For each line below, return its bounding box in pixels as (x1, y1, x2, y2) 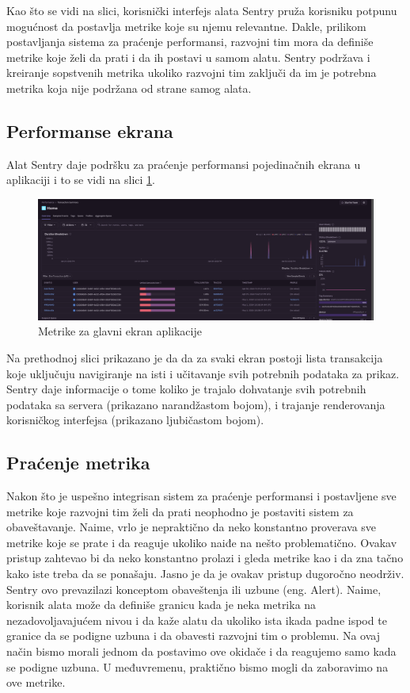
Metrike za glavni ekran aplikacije (38, 323, 202, 339)
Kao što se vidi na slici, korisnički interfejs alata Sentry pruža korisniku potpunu (6, 2, 397, 18)
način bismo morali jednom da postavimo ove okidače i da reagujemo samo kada (6, 643, 397, 660)
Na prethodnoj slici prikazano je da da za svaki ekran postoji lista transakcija (6, 349, 383, 366)
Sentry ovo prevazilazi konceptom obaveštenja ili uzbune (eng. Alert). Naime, (6, 580, 382, 597)
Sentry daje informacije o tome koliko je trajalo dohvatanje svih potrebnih (6, 381, 366, 397)
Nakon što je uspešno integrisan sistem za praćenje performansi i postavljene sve (6, 488, 397, 504)
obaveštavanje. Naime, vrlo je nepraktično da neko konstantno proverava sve (6, 519, 377, 535)
